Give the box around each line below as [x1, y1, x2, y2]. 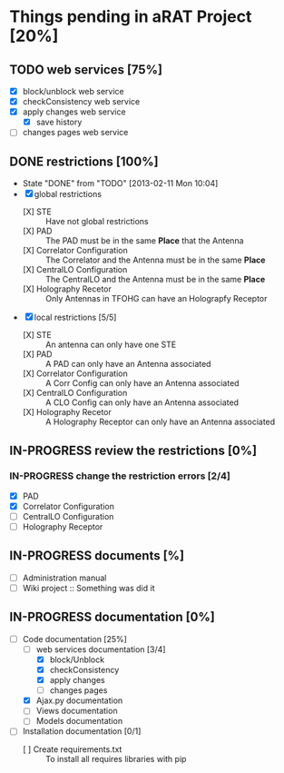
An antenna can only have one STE [44, 339, 177, 351]
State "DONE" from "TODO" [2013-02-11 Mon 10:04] [22, 178, 219, 189]
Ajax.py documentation [35, 695, 123, 706]
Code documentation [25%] [22, 633, 127, 644]
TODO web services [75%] [9, 62, 163, 77]
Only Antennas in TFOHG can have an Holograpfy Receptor [44, 293, 268, 304]
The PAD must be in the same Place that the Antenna [44, 235, 244, 246]
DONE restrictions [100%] [9, 154, 159, 169]
